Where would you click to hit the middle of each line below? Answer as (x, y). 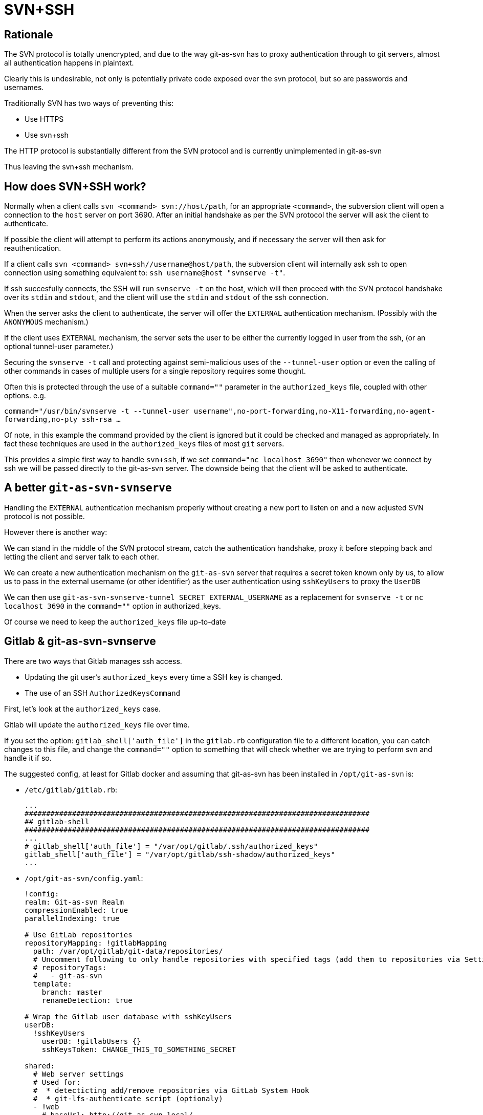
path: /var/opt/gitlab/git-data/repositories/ (128, 951)
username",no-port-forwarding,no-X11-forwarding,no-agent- (314, 411)
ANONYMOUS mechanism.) (46, 322)
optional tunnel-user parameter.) (59, 347)
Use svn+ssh (47, 135)
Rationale (29, 34)
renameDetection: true (87, 1000)
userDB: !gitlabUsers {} (91, 1041)
